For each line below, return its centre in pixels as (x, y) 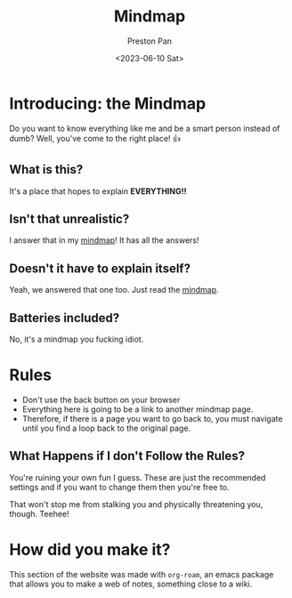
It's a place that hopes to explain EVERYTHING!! (98, 191)
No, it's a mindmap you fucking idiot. (77, 339)
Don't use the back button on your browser (101, 400)
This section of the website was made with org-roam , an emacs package (142, 574)
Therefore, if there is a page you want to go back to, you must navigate (152, 418)
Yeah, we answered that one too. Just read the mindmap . (114, 290)
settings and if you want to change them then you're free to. (119, 487)
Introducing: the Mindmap (108, 103)
